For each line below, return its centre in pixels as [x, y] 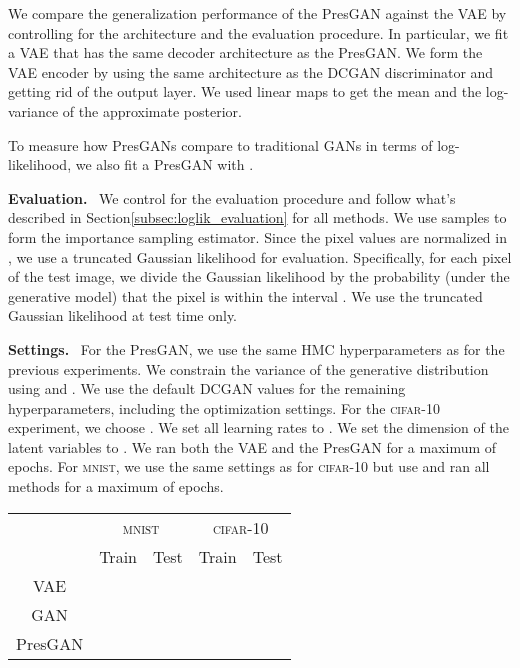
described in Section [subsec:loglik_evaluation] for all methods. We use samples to [257, 217]
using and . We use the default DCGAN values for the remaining [207, 388]
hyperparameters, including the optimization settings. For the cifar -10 [224, 407]
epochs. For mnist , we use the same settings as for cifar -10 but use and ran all [249, 466]
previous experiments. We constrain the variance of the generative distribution [248, 368]
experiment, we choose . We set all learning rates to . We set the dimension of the [258, 427]
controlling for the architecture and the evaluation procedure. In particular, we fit [258, 32]
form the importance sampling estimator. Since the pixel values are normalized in [257, 236]
